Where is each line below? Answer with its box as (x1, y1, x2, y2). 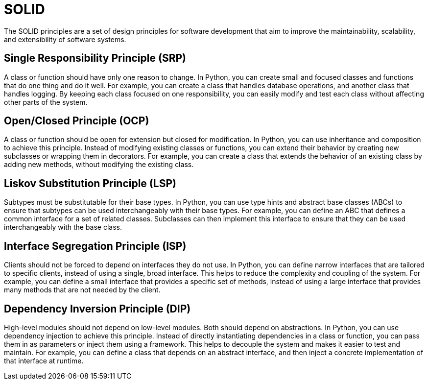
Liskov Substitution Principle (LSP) (4, 177, 176, 190)
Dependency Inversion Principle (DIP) (4, 302, 191, 315)
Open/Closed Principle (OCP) (4, 115, 149, 127)
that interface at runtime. (4, 356, 84, 365)
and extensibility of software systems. (4, 35, 126, 44)
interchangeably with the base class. (4, 223, 122, 232)
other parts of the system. (4, 97, 88, 106)
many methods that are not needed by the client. (4, 286, 161, 294)
